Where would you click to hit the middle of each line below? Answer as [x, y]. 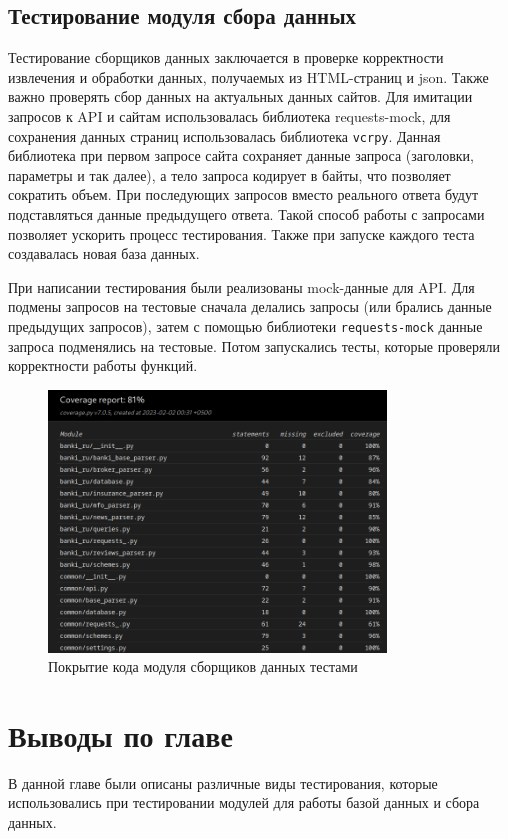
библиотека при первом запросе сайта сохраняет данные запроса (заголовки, [241, 155]
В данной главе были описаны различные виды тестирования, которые [223, 782]
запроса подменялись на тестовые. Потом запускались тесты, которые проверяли [254, 345]
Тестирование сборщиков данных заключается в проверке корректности [226, 57]
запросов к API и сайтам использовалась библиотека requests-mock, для [229, 115]
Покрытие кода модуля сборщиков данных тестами [203, 666]
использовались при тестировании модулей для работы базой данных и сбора [244, 802]
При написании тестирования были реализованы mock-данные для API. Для [241, 286]
